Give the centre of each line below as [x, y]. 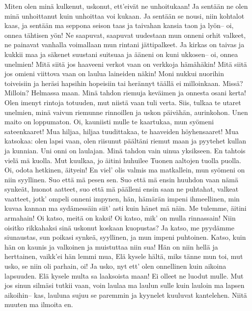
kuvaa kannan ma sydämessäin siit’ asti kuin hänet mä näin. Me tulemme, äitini [126, 208]
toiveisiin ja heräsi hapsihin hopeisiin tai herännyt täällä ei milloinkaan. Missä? [124, 83]
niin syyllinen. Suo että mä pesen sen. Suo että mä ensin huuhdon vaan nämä [121, 179]
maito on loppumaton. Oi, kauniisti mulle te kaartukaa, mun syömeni [109, 122]
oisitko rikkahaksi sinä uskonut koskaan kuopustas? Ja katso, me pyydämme [119, 227]
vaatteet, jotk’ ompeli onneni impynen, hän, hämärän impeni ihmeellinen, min [122, 198]
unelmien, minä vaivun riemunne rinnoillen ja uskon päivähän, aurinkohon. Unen [126, 112]
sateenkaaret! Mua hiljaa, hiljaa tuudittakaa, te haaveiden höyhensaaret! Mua [122, 131]
